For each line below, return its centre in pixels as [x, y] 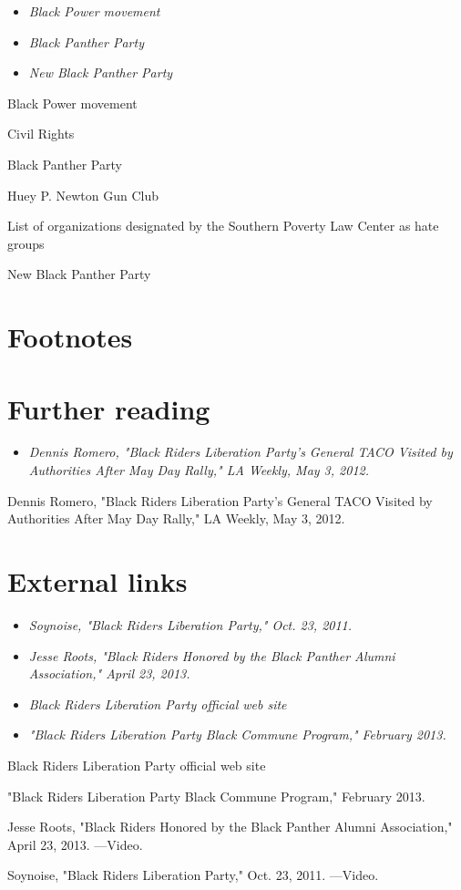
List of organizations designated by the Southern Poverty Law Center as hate [223, 226]
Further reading [109, 408]
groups [26, 243]
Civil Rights [41, 134]
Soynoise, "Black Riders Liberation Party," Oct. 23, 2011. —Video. [193, 875]
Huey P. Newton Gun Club [83, 195]
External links [97, 581]
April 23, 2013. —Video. [75, 844]
